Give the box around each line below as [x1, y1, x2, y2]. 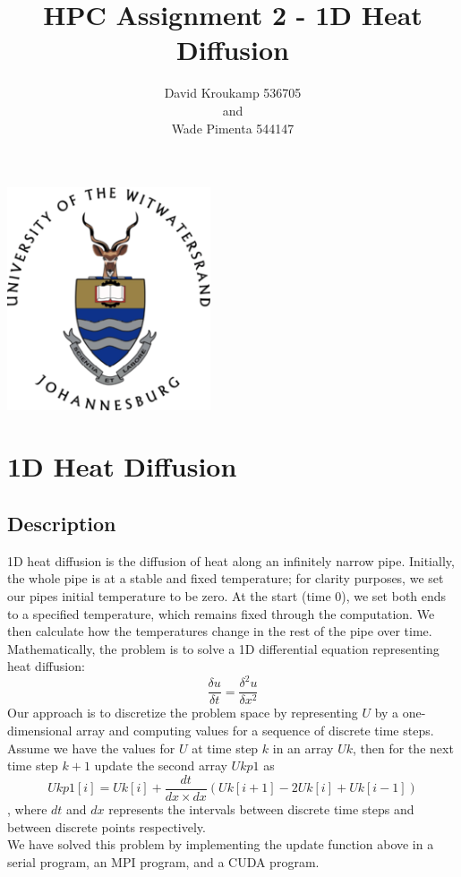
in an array [272, 738, 334, 757]
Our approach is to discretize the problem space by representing [7, 703, 358, 722]
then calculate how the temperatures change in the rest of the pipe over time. [7, 622, 432, 641]
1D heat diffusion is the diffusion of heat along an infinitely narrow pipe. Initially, [7, 551, 455, 570]
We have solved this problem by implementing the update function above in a [7, 835, 434, 854]
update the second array [94, 756, 227, 775]
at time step [192, 738, 259, 757]
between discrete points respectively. [7, 817, 206, 836]
